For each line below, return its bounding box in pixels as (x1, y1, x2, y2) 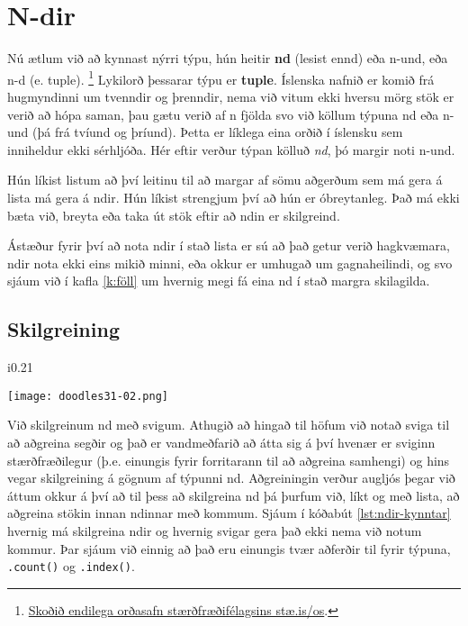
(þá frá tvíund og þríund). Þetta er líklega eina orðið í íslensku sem (32, 122, 403, 141)
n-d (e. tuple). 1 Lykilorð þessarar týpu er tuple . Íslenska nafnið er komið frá (7, 67, 435, 88)
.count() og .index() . (7, 557, 135, 576)
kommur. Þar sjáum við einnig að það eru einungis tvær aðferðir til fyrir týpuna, (7, 539, 451, 558)
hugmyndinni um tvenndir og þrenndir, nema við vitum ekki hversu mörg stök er (7, 86, 454, 105)
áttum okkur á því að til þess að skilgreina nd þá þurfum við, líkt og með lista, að (7, 485, 460, 504)
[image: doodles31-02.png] (7, 389, 168, 403)
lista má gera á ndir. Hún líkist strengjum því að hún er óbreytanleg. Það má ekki (7, 187, 460, 206)
